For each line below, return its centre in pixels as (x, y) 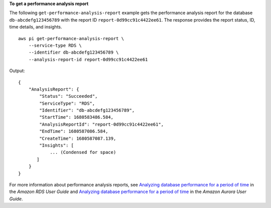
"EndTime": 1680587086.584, (74, 131)
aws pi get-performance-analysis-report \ (71, 38)
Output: (17, 71)
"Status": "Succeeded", (69, 96)
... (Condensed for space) (83, 152)
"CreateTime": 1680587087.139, (78, 138)
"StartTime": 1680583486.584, (77, 117)
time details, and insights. (36, 27)
